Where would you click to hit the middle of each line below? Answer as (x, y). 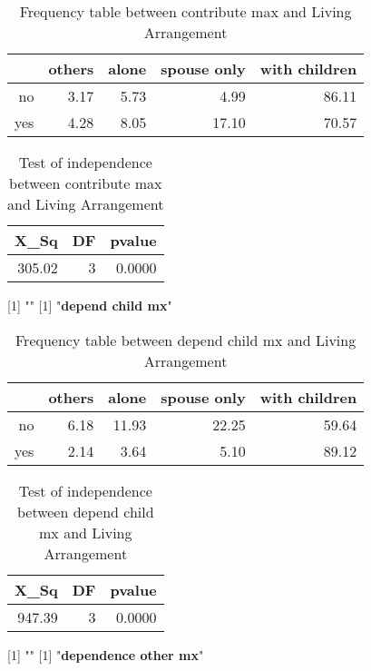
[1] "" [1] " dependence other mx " (106, 654)
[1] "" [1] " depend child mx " (90, 305)
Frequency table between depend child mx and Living (185, 340)
